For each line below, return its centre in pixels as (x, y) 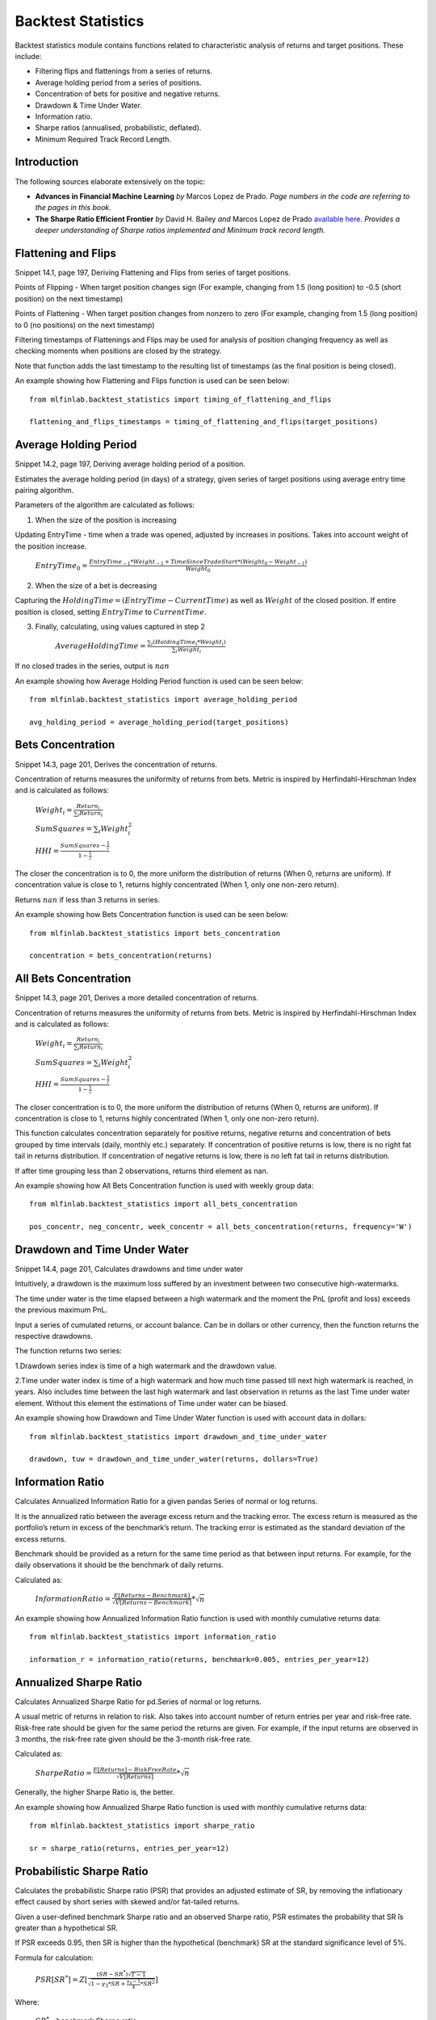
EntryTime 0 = (61, 566)
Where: (27, 2002)
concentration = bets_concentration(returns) (121, 956)
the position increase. (51, 546)
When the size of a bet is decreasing (96, 585)
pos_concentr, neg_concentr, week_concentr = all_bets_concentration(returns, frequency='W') (221, 1227)
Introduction (47, 162)
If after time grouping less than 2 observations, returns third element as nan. (142, 1171)
